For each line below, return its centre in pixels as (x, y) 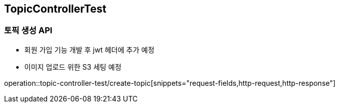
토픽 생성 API (28, 31)
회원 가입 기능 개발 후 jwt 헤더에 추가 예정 (90, 49)
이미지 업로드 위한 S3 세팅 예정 (73, 67)
